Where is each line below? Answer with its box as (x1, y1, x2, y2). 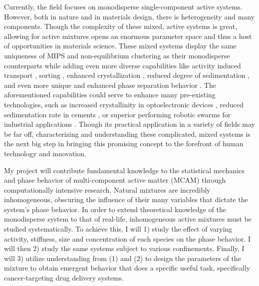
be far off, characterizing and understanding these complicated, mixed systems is (4, 128, 251, 139)
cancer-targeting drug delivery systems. (4, 273, 124, 283)
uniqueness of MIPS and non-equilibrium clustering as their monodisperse (4, 50, 230, 60)
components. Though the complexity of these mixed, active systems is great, (4, 21, 238, 31)
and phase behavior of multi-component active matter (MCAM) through (4, 175, 226, 185)
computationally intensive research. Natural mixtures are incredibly (4, 184, 211, 195)
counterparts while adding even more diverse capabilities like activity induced (4, 60, 241, 70)
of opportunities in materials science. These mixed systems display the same (4, 40, 237, 51)
